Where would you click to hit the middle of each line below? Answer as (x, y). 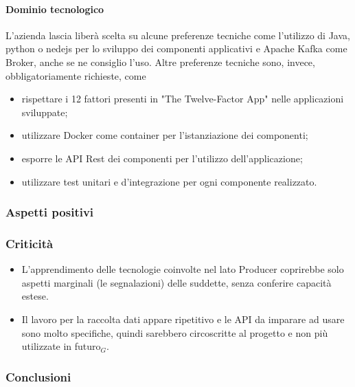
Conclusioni (38, 376)
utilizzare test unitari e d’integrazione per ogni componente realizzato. (169, 181)
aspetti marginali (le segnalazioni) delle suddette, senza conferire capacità (176, 282)
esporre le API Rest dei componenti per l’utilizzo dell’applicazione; (162, 158)
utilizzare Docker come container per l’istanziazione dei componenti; (165, 135)
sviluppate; (45, 112)
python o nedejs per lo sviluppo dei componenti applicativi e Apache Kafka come (176, 48)
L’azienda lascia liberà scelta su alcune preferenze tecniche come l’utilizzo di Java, (178, 35)
